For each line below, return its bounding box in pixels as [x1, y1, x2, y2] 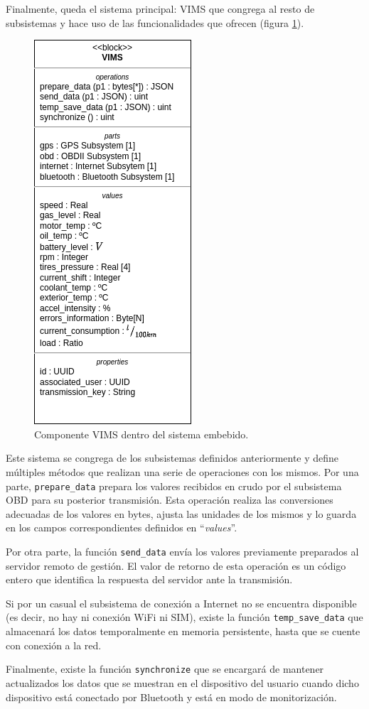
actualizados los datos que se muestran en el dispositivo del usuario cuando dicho [6, 675, 359, 690]
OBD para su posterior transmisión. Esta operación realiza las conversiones [6, 492, 333, 507]
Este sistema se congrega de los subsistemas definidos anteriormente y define [6, 450, 339, 465]
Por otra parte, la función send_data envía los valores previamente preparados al [6, 544, 359, 558]
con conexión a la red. [6, 637, 102, 652]
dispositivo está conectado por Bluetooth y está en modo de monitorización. [6, 689, 337, 704]
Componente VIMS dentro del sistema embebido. [34, 426, 249, 441]
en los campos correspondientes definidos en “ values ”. [6, 520, 237, 535]
